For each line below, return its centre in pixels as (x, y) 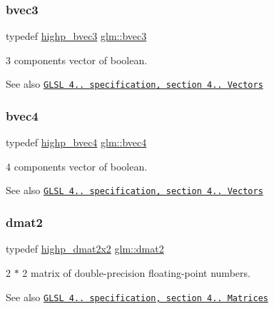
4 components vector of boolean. (77, 166)
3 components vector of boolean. (77, 60)
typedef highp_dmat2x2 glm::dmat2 (85, 249)
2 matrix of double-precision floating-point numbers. (136, 272)
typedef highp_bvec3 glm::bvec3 (76, 36)
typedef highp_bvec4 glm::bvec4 (76, 142)
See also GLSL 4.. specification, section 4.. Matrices (137, 297)
